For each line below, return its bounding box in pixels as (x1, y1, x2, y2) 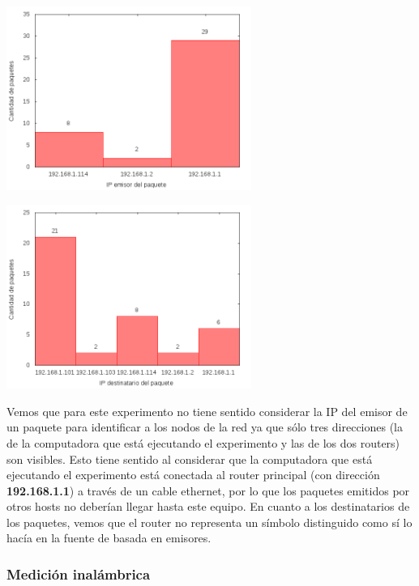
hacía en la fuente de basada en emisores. (6, 529, 212, 546)
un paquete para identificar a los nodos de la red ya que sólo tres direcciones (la (6, 418, 404, 435)
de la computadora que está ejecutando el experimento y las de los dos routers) (6, 434, 400, 451)
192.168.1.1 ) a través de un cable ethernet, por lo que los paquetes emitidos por (6, 482, 410, 499)
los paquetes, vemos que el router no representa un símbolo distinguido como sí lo (6, 513, 413, 530)
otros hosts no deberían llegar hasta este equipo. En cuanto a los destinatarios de (6, 498, 410, 515)
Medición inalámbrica (6, 563, 151, 584)
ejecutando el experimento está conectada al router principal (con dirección (6, 466, 380, 483)
